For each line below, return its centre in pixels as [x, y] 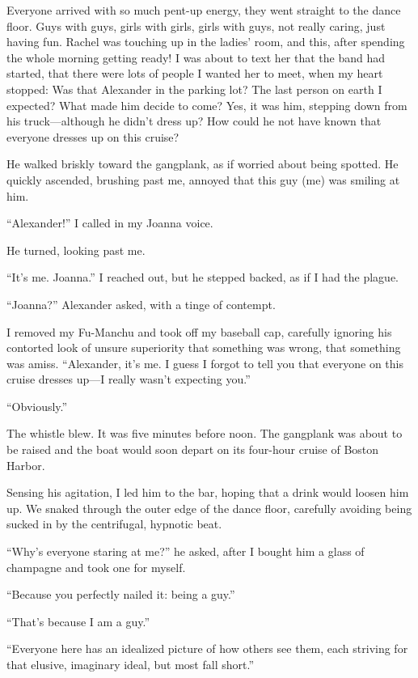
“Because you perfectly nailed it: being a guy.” [121, 594]
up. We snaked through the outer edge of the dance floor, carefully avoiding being [209, 508]
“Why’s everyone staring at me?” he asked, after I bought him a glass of [186, 551]
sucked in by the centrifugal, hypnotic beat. [114, 524]
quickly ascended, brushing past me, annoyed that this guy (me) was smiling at [203, 179]
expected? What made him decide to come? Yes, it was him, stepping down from [207, 105]
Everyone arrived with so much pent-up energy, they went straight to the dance [204, 10]
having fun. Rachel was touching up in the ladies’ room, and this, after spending [206, 42]
